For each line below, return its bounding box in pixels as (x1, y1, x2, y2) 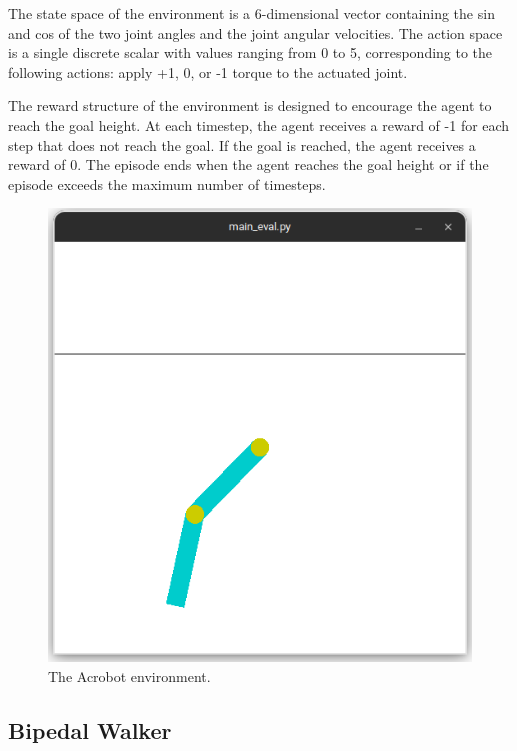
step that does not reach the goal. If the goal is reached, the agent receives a (8, 134, 476, 155)
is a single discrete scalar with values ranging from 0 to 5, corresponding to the (8, 42, 493, 63)
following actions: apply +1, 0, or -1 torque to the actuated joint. (8, 61, 408, 82)
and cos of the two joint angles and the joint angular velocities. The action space (8, 22, 503, 43)
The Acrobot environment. (48, 665, 211, 686)
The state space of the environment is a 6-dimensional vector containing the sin (8, 3, 495, 23)
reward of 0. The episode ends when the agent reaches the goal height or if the (8, 154, 489, 175)
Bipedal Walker (8, 714, 172, 745)
